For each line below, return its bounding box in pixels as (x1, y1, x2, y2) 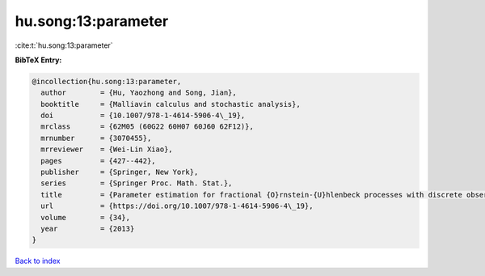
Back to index (15, 256, 61, 266)
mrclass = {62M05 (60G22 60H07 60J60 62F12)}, (40, 122, 254, 131)
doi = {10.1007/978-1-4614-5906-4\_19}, (40, 111, 246, 121)
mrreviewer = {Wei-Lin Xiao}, (40, 145, 173, 154)
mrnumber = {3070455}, (40, 134, 152, 142)
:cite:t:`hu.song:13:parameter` (15, 40, 113, 50)
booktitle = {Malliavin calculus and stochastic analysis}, (40, 100, 301, 108)
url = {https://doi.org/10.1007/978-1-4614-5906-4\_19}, (40, 202, 314, 210)
